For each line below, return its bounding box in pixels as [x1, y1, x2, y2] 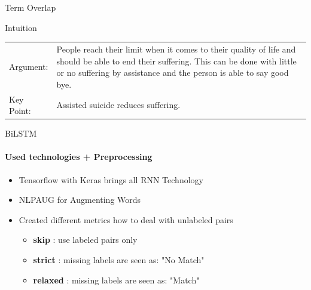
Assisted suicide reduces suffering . [56, 98, 181, 111]
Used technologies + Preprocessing [5, 150, 153, 163]
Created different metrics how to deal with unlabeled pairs [19, 213, 233, 226]
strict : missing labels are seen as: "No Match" [33, 254, 205, 266]
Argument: [9, 60, 48, 73]
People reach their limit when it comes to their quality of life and [56, 42, 296, 55]
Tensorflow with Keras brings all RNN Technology [19, 173, 203, 186]
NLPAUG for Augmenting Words [19, 193, 141, 206]
